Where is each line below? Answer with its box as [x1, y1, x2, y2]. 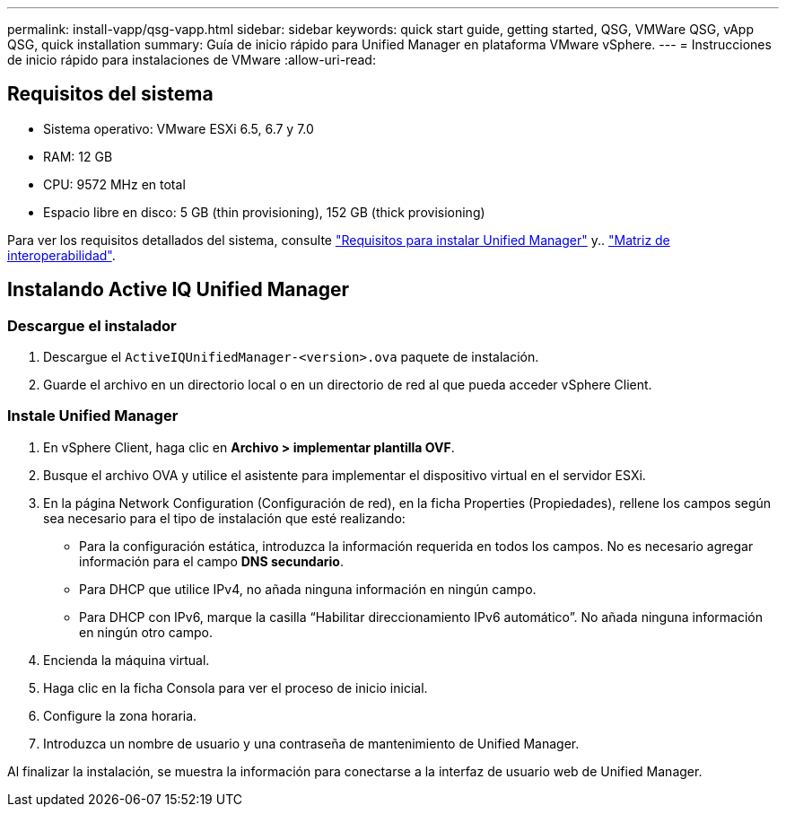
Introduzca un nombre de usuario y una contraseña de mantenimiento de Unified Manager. [43, 735, 580, 751]
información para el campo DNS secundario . [79, 553, 344, 569]
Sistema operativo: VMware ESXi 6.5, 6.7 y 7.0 [43, 120, 314, 136]
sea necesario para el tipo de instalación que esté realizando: [43, 510, 406, 526]
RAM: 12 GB [43, 148, 113, 164]
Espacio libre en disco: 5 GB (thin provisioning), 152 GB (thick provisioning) [43, 204, 485, 220]
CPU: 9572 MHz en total [43, 176, 186, 192]
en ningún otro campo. [79, 624, 213, 640]
